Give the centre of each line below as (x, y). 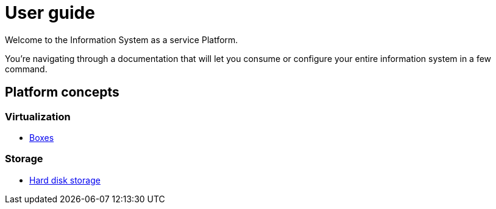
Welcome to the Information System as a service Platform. (122, 39)
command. (26, 69)
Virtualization (38, 116)
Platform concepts (62, 92)
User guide (50, 13)
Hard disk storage (65, 180)
